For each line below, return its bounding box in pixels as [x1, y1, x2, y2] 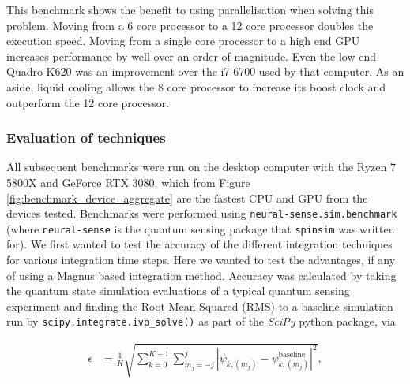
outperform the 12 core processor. [6, 94, 170, 110]
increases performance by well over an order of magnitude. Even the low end [6, 47, 377, 64]
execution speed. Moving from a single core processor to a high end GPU [6, 32, 360, 49]
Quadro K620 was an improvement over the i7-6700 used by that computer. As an [6, 63, 404, 80]
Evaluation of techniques [6, 128, 166, 147]
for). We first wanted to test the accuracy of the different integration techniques [6, 236, 393, 252]
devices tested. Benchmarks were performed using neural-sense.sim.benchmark [6, 205, 397, 222]
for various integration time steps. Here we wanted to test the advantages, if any [6, 252, 396, 268]
